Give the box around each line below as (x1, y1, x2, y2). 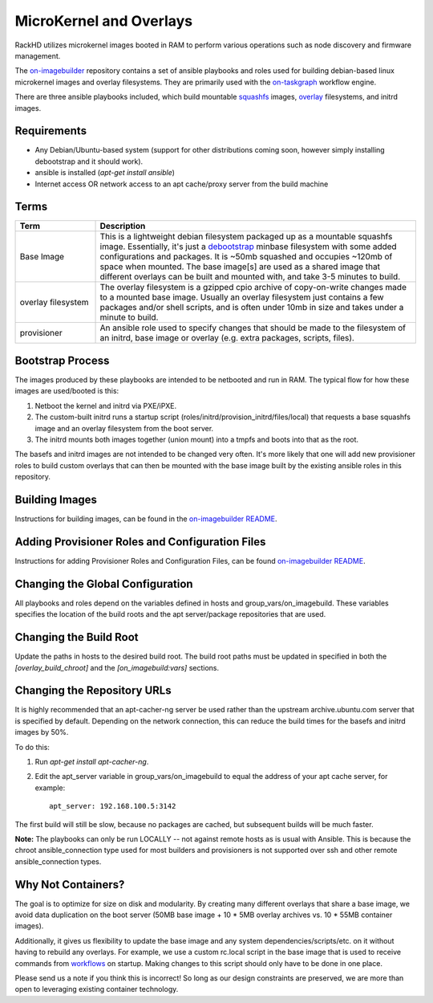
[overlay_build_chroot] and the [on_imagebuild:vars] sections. (14, 663, 220, 672)
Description (99, 221, 146, 232)
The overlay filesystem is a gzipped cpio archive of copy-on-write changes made (99, 282, 407, 293)
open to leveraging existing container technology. (14, 985, 179, 994)
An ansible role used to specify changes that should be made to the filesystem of (99, 322, 407, 333)
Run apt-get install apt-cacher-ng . (34, 757, 149, 766)
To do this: (14, 742, 50, 752)
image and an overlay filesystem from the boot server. (34, 423, 214, 433)
